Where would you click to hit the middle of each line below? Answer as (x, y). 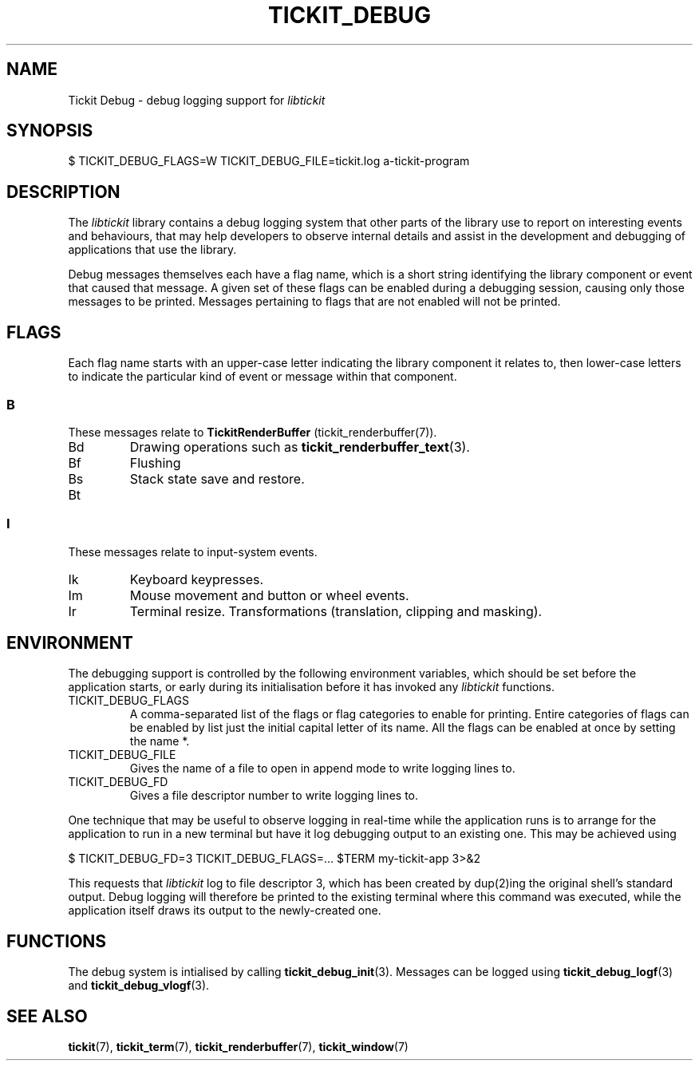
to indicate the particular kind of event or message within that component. (263, 377)
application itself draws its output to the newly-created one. (225, 911)
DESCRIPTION (63, 192)
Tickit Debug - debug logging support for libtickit (197, 100)
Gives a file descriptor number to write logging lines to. (274, 796)
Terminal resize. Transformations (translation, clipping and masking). (336, 611)
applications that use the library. (152, 250)
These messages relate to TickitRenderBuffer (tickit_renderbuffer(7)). (253, 432)
